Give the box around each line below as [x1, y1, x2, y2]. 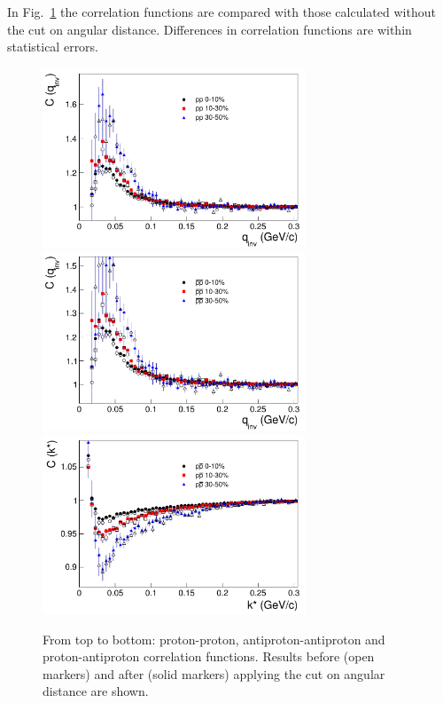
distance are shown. [43, 682, 149, 700]
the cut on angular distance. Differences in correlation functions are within [7, 20, 412, 38]
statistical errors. [7, 37, 99, 56]
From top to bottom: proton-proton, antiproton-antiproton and [43, 629, 385, 648]
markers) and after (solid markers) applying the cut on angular [43, 664, 385, 683]
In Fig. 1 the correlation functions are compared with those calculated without [7, 3, 436, 20]
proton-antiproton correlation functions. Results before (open [43, 647, 375, 666]
